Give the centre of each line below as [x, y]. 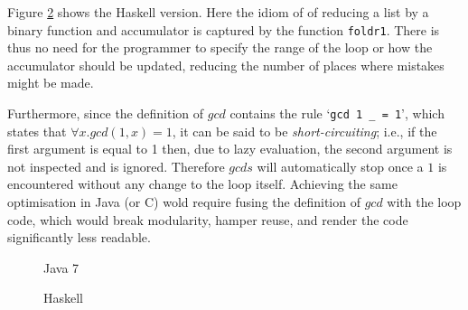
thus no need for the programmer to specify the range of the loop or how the [220, 47]
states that [37, 131]
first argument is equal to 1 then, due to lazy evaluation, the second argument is [230, 149]
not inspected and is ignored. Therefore [116, 166]
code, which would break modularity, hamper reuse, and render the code [208, 219]
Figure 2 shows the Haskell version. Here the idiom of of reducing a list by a [218, 12]
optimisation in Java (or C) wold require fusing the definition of [184, 202]
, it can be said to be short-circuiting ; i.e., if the [304, 131]
